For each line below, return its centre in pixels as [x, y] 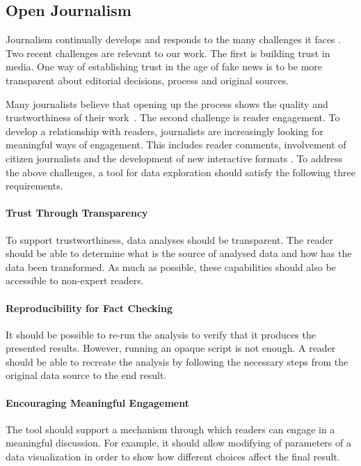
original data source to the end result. [86, 375]
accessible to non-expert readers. [75, 280]
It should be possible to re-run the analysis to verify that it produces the [161, 334]
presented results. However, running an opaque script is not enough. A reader [171, 348]
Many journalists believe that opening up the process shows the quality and [167, 103]
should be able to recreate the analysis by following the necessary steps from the [177, 361]
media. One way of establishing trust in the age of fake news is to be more [164, 67]
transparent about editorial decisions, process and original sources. [147, 80]
